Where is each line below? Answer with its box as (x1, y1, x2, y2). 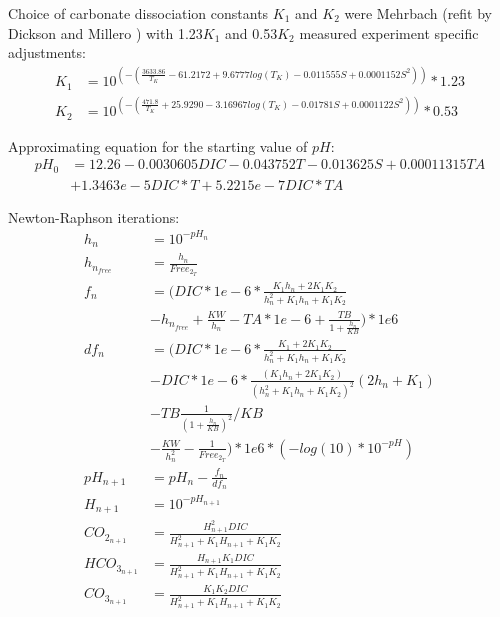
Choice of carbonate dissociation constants (8, 3, 269, 23)
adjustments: (8, 42, 86, 63)
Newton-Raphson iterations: (8, 206, 180, 227)
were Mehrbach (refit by (344, 3, 493, 23)
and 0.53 (225, 22, 278, 43)
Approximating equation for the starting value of (8, 135, 308, 156)
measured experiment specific (299, 22, 479, 43)
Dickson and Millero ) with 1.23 (8, 22, 203, 43)
